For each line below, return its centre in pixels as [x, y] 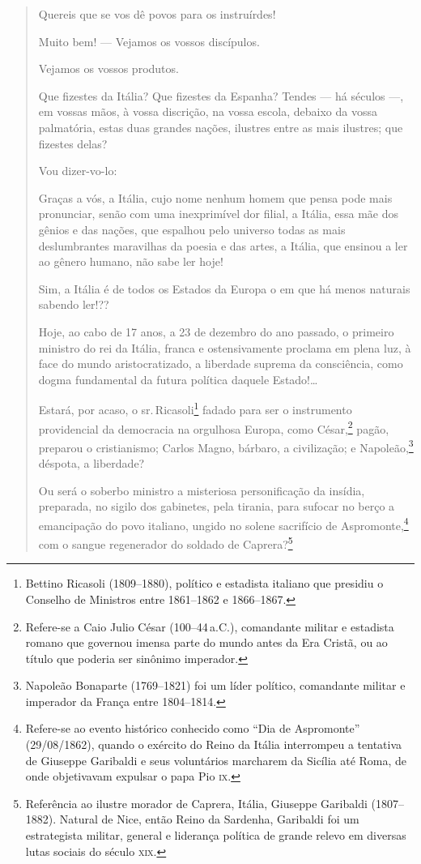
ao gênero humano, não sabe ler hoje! [131, 261]
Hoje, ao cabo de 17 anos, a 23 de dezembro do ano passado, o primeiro [216, 331]
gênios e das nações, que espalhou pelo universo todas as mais [192, 229]
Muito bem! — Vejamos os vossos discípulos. [149, 41]
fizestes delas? [73, 143]
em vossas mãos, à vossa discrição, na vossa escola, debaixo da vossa [208, 111]
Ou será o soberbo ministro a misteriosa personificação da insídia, [202, 490]
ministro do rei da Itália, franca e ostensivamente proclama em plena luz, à [225, 347]
